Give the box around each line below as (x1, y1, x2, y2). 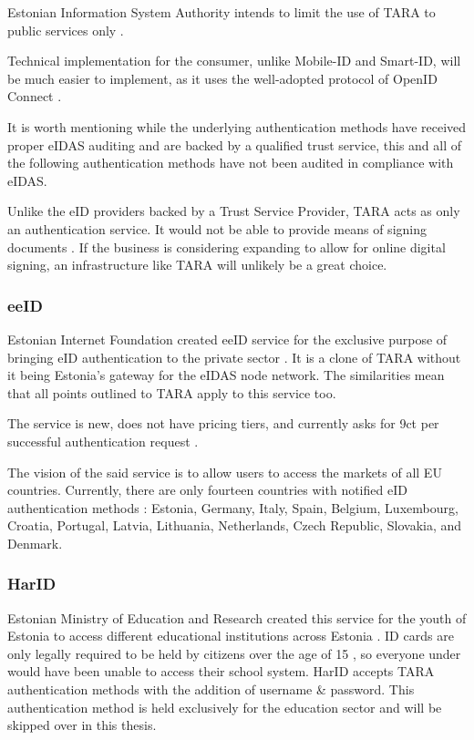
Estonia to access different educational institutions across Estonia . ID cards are (7, 626, 454, 645)
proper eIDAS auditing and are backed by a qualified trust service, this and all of (7, 135, 462, 154)
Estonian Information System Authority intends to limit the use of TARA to (7, 3, 436, 21)
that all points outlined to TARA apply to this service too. (7, 383, 336, 402)
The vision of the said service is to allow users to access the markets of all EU (7, 462, 442, 481)
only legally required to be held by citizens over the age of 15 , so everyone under (7, 643, 461, 663)
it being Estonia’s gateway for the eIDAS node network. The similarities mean (7, 365, 445, 385)
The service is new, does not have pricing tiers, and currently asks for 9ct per (7, 414, 439, 433)
